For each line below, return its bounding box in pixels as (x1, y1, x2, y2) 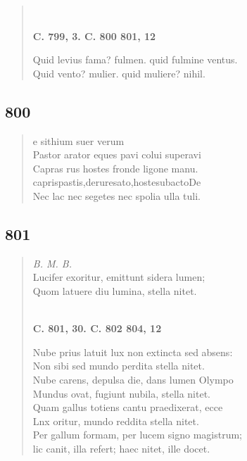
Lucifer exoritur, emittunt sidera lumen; (32, 270, 205, 284)
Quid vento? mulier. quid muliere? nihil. (32, 65, 205, 80)
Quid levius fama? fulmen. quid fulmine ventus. (32, 52, 238, 67)
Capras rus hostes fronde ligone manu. (32, 160, 198, 175)
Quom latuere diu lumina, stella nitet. (32, 283, 197, 298)
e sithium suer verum (32, 133, 125, 148)
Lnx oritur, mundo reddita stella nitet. (32, 413, 199, 428)
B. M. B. (32, 255, 72, 270)
